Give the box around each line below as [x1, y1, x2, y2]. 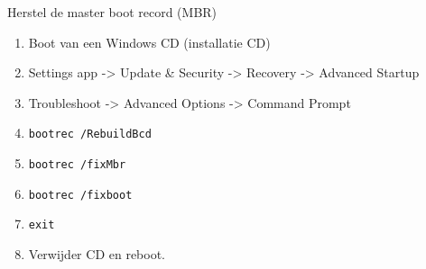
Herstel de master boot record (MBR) [7, 3, 218, 21]
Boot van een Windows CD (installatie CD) [28, 32, 271, 51]
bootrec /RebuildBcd [28, 128, 152, 141]
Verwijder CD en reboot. [28, 245, 166, 263]
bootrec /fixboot [28, 188, 133, 202]
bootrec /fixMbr [28, 158, 126, 172]
